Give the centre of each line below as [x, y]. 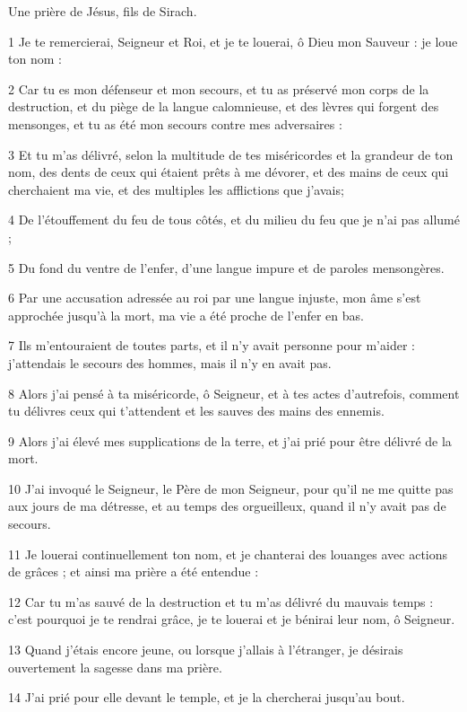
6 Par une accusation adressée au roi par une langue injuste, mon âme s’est [215, 298]
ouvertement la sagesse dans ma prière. [115, 667]
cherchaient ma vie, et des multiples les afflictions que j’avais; [176, 189]
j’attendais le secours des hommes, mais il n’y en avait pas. [170, 362]
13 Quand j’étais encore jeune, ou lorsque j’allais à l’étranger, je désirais [206, 650]
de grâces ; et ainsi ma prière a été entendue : [134, 571]
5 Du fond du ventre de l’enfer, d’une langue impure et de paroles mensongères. [226, 267]
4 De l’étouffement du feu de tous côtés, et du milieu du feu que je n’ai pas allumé [234, 220]
